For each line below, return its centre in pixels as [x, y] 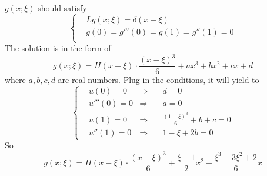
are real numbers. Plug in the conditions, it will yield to [158, 79]
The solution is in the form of [58, 48]
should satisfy [62, 8]
